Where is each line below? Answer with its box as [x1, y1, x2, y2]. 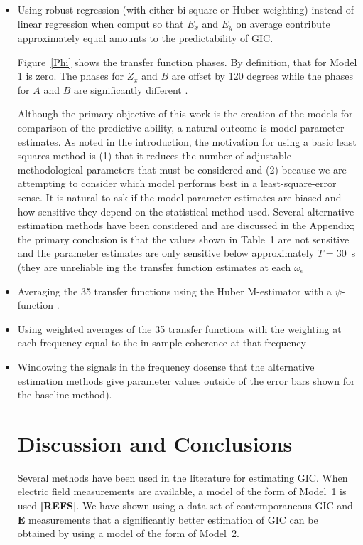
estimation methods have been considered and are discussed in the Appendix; [17, 218, 355, 233]
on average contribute [236, 16, 330, 31]
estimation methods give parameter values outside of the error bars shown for [17, 373, 355, 388]
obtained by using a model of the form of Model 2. [17, 526, 239, 541]
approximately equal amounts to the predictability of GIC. [17, 31, 273, 46]
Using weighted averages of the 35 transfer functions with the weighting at [17, 321, 342, 336]
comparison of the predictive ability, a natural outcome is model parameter [17, 120, 345, 135]
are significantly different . [73, 82, 188, 97]
